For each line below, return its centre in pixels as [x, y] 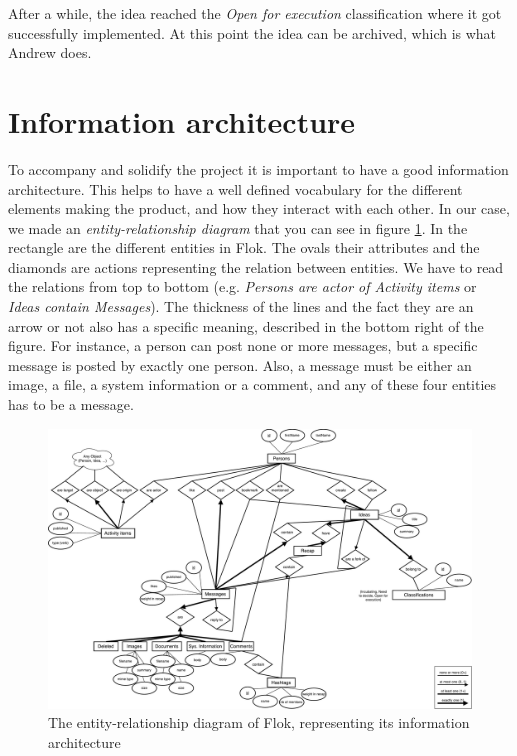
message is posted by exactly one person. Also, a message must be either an [240, 364]
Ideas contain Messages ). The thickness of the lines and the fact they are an [241, 306]
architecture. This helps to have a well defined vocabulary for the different [235, 188]
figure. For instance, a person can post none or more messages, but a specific [243, 345]
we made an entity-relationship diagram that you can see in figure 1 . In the [238, 227]
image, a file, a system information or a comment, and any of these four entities [252, 384]
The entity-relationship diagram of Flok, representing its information [259, 722]
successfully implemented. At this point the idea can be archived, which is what [252, 32]
